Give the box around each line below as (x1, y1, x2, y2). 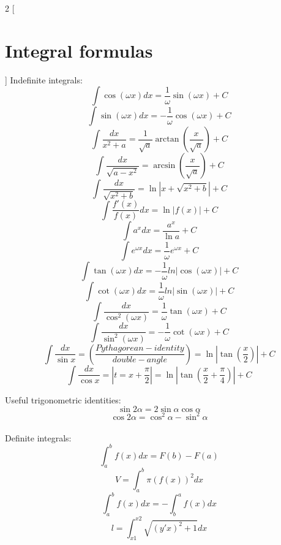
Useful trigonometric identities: (5, 393, 121, 406)
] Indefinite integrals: (5, 73, 83, 86)
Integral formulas (5, 37, 153, 63)
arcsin (153, 161, 176, 170)
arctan (155, 135, 179, 144)
